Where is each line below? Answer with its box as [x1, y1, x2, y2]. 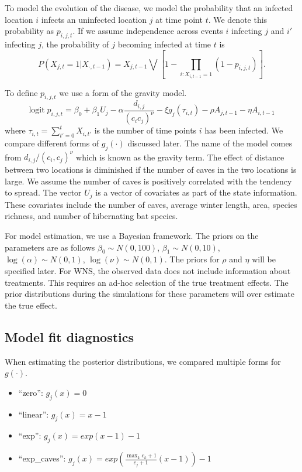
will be [252, 253, 276, 265]
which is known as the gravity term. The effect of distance [76, 151, 284, 163]
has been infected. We [204, 124, 283, 136]
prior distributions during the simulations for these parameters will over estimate [5, 288, 294, 300]
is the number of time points [94, 124, 197, 136]
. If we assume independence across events [72, 25, 223, 37]
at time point [155, 13, 203, 25]
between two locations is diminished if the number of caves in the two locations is [5, 163, 297, 176]
